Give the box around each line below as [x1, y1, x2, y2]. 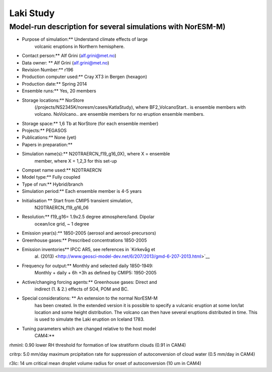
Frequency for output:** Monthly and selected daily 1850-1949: [22, 262, 154, 269]
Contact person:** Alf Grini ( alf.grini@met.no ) [22, 53, 117, 59]
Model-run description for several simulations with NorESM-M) [9, 22, 226, 31]
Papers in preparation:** [22, 141, 73, 147]
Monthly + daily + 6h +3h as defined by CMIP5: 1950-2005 [34, 270, 157, 276]
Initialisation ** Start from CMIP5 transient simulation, [22, 197, 133, 203]
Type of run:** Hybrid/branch [22, 181, 83, 187]
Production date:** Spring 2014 [22, 81, 88, 87]
